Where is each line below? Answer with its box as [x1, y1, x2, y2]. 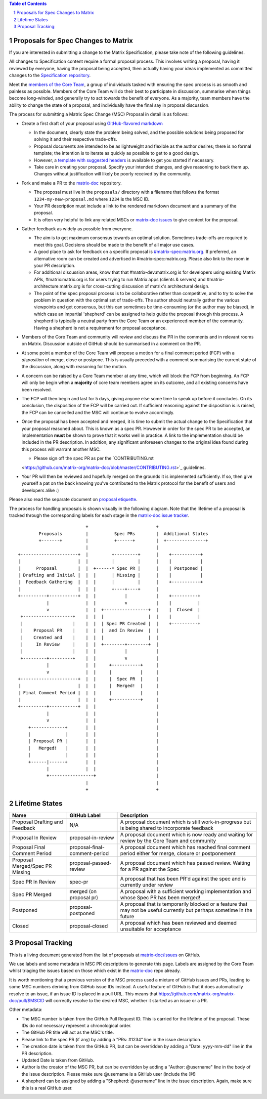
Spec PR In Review [12, 879, 56, 886]
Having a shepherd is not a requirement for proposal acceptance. [34, 325, 167, 331]
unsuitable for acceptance [120, 926, 181, 932]
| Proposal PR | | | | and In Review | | [20, 628, 159, 634]
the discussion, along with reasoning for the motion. [21, 364, 128, 370]
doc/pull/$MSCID [9, 997, 44, 1003]
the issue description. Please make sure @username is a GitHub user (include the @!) [21, 1071, 196, 1077]
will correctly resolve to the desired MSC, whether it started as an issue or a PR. [45, 997, 208, 1003]
